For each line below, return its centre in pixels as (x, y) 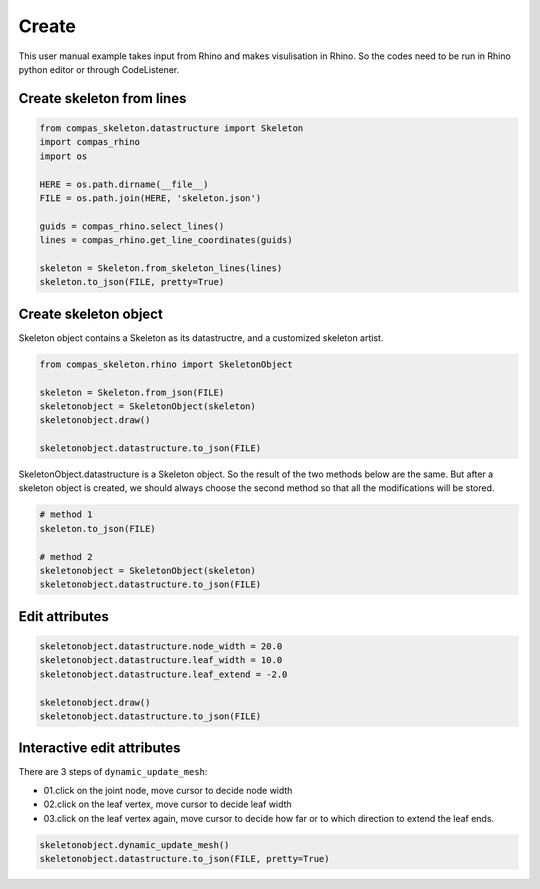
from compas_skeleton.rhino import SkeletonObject (166, 364)
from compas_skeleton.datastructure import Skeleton (171, 128)
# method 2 (66, 556)
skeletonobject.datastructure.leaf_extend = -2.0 (163, 674)
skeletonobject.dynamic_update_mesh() (134, 844)
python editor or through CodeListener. (99, 69)
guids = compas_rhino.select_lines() (132, 226)
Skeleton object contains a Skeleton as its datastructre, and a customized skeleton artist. (201, 337)
